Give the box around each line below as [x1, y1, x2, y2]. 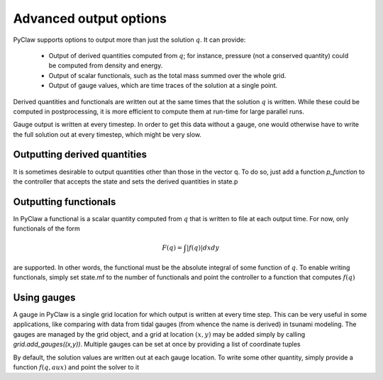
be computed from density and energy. [48, 61, 163, 70]
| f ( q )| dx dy [187, 244, 220, 252]
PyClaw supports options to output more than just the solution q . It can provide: [13, 35, 246, 44]
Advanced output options [13, 11, 167, 26]
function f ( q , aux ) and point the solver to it [13, 363, 140, 371]
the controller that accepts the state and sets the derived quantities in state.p [13, 177, 238, 186]
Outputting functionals [13, 196, 116, 208]
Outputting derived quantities [13, 149, 148, 161]
